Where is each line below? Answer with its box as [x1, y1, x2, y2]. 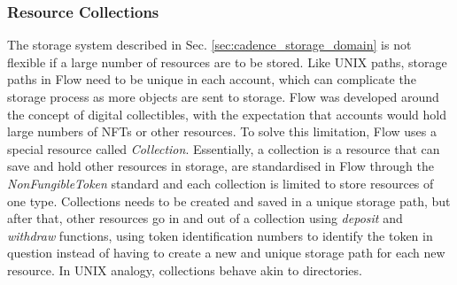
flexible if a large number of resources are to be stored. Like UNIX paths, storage [7, 52, 447, 71]
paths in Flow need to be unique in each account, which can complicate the [7, 70, 416, 89]
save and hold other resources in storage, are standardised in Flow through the [7, 157, 434, 175]
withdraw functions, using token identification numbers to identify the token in [7, 226, 433, 244]
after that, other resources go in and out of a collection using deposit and [7, 209, 403, 227]
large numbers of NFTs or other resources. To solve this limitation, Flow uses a [7, 122, 437, 141]
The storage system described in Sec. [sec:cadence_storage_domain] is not [7, 35, 412, 54]
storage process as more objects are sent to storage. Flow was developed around [7, 88, 439, 105]
